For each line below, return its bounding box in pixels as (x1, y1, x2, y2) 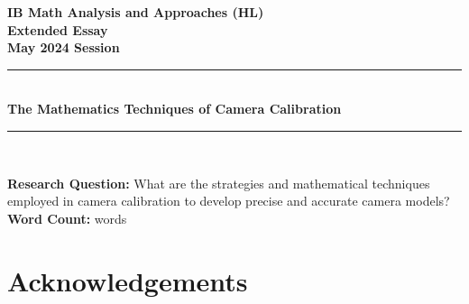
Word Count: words (7, 208, 127, 227)
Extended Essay (7, 20, 108, 39)
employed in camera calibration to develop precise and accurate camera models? (7, 191, 450, 210)
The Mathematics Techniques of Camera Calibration (7, 99, 342, 118)
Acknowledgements (7, 262, 248, 299)
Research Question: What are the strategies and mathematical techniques (7, 173, 430, 192)
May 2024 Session (7, 38, 120, 57)
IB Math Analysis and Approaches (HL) (7, 3, 264, 21)
